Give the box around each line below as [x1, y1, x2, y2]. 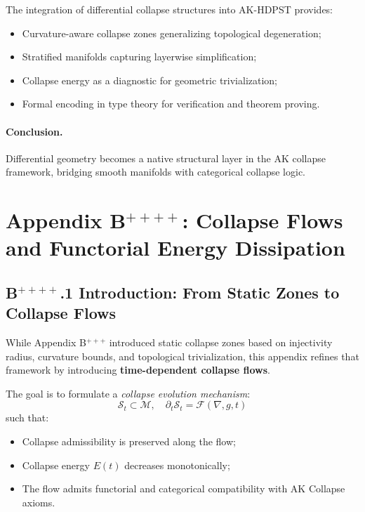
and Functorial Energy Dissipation [6, 233, 345, 262]
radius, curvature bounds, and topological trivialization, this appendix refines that [6, 348, 359, 363]
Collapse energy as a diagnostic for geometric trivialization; [22, 72, 278, 87]
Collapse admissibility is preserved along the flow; [22, 434, 236, 449]
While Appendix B [6, 335, 86, 350]
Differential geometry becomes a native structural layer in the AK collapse [6, 150, 326, 165]
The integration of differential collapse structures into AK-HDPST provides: [6, 2, 333, 16]
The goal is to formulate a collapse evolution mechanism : [6, 386, 251, 400]
